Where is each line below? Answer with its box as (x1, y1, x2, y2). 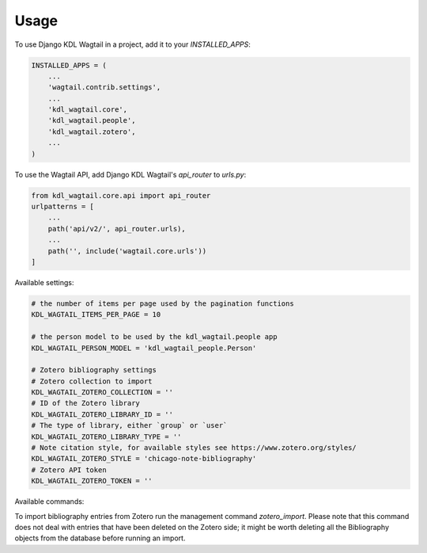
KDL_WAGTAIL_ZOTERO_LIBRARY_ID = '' (31, 410, 174, 419)
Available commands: (14, 497, 85, 506)
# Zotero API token (31, 465, 107, 475)
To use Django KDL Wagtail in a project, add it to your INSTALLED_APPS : (14, 40, 251, 49)
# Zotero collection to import (31, 376, 153, 386)
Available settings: (14, 277, 74, 287)
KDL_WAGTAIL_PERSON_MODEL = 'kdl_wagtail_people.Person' (31, 343, 257, 353)
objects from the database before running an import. (14, 533, 186, 543)
